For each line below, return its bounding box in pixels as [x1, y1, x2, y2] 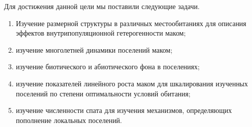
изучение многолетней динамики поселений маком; [16, 44, 173, 55]
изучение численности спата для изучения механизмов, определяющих [16, 105, 232, 115]
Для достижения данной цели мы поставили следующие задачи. [4, 1, 200, 11]
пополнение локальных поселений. [16, 114, 122, 125]
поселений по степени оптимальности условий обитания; [16, 88, 191, 98]
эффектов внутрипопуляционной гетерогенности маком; [16, 28, 186, 38]
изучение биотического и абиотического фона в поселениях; [16, 61, 200, 72]
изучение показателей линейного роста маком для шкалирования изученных [16, 78, 248, 88]
